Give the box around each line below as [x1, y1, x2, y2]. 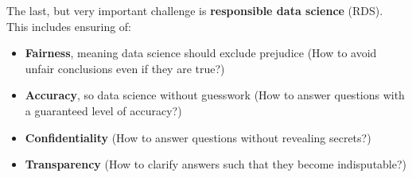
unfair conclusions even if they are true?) [25, 60, 225, 76]
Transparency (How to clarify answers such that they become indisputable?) [25, 156, 407, 172]
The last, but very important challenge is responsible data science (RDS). [6, 2, 383, 18]
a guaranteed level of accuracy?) [25, 102, 182, 118]
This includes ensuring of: [6, 17, 132, 34]
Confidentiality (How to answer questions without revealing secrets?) [25, 129, 371, 145]
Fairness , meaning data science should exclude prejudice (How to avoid [25, 44, 377, 61]
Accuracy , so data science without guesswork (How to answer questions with [25, 87, 405, 103]
